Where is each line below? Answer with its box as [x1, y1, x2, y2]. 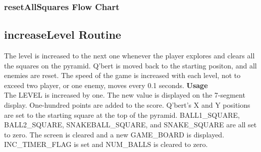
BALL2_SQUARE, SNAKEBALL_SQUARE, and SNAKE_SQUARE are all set [4, 119, 257, 130]
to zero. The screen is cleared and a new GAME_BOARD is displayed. [4, 129, 225, 139]
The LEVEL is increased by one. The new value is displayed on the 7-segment [4, 90, 245, 100]
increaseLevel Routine [4, 27, 121, 42]
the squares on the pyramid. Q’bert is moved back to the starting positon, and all [4, 60, 257, 70]
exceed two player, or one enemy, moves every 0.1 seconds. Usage [4, 80, 208, 90]
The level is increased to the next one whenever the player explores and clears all [4, 50, 255, 61]
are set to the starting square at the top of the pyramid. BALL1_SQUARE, [4, 109, 240, 120]
